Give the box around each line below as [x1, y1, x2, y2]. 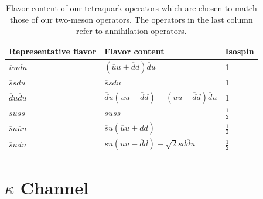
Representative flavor [9, 44, 97, 57]
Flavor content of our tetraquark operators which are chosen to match [5, 2, 257, 13]
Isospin [225, 44, 254, 57]
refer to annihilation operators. [76, 25, 187, 37]
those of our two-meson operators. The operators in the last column [9, 13, 253, 25]
